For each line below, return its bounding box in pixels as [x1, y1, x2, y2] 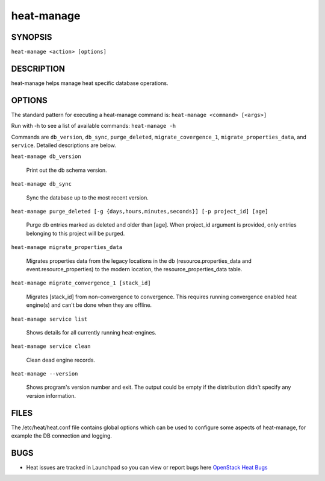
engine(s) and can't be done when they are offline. [26, 301, 152, 309]
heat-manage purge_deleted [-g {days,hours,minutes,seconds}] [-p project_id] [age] [11, 208, 268, 215]
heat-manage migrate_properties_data [11, 244, 123, 251]
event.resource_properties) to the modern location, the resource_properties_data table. [26, 265, 243, 272]
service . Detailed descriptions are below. [11, 142, 117, 149]
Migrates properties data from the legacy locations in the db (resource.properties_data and [26, 257, 252, 265]
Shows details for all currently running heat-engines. [26, 329, 156, 336]
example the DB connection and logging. [11, 432, 113, 439]
